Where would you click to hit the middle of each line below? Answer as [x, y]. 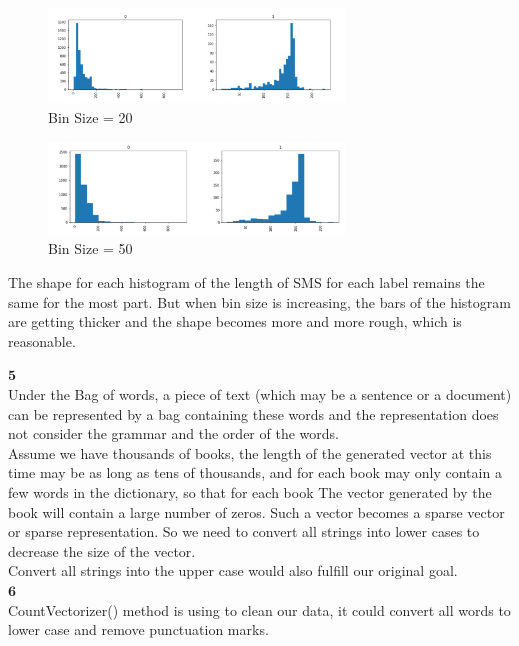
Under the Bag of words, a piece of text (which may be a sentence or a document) [260, 394]
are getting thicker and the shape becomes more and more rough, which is [235, 321]
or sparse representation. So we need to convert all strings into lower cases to [244, 531]
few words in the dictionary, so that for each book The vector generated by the [250, 491]
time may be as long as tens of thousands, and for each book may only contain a [255, 472]
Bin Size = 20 [90, 116]
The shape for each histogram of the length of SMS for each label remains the [246, 282]
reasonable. [42, 340]
